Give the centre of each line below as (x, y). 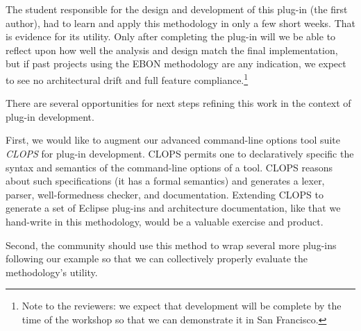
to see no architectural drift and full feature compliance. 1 (127, 78)
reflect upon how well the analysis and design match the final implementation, (172, 50)
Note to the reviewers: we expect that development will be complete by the (182, 306)
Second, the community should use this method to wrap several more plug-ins (171, 245)
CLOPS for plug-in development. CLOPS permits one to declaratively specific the (180, 153)
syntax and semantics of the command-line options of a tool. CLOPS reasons (169, 167)
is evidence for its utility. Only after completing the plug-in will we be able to (171, 36)
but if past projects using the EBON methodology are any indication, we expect (176, 63)
